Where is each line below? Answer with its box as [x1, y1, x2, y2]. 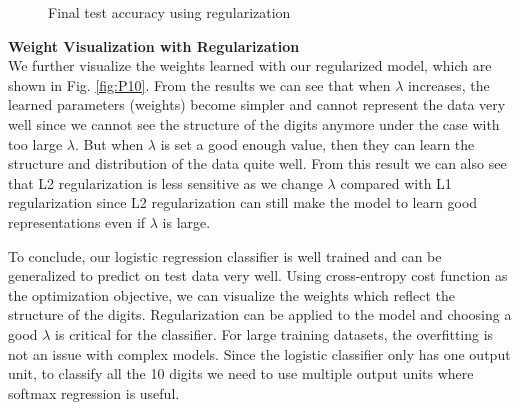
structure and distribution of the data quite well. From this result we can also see [8, 153, 507, 174]
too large [8, 133, 63, 154]
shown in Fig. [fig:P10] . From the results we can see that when [8, 74, 391, 95]
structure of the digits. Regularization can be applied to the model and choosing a [8, 304, 512, 325]
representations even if [8, 211, 146, 232]
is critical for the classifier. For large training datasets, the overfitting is [55, 323, 494, 344]
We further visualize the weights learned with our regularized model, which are [8, 55, 492, 76]
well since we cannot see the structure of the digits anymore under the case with [8, 113, 500, 134]
